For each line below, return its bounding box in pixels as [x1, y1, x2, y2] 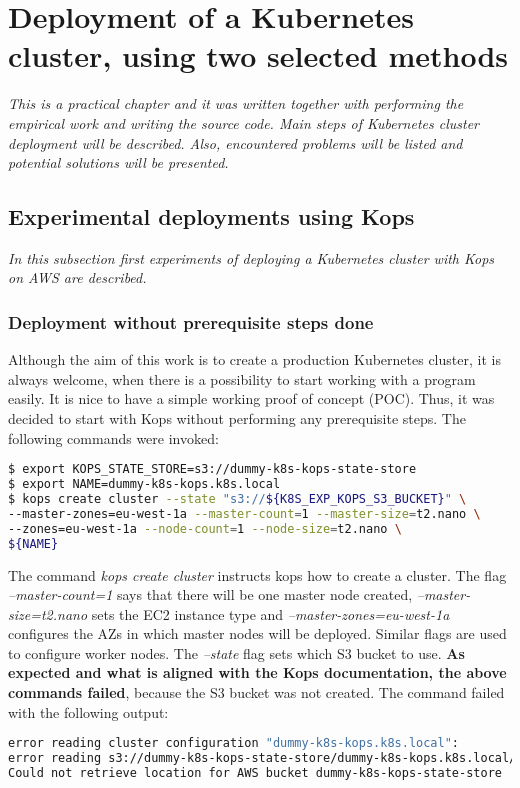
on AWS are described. [8, 267, 147, 288]
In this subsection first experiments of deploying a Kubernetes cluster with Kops [8, 247, 495, 268]
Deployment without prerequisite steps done [8, 310, 374, 334]
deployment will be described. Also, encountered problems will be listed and [8, 132, 463, 153]
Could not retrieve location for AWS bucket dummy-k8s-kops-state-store [8, 766, 502, 781]
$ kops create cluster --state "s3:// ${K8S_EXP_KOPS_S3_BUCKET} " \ [8, 492, 467, 507]
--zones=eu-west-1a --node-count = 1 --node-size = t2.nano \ [8, 521, 402, 536]
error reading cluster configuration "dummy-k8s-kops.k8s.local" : [8, 736, 460, 751]
